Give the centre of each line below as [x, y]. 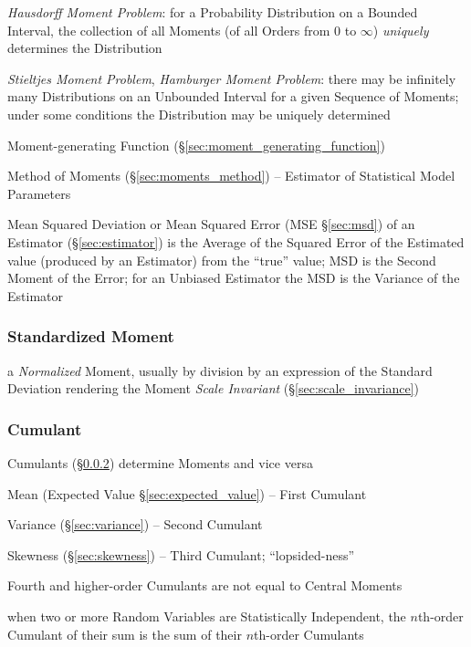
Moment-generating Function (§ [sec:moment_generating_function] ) [196, 145]
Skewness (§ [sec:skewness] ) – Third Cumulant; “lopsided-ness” [181, 554]
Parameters [39, 193]
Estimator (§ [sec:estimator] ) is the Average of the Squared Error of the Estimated [236, 241]
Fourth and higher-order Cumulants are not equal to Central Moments [205, 585]
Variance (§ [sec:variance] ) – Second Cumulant [135, 524]
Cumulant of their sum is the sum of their [125, 634]
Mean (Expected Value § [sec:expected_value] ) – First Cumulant [187, 493]
